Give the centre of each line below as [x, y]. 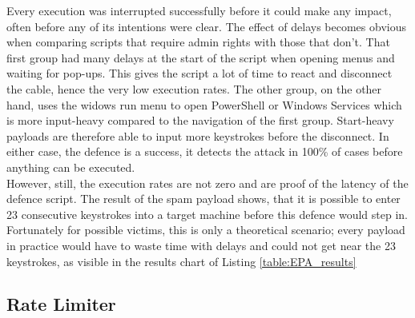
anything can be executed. [71, 167]
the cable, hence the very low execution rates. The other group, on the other [194, 88]
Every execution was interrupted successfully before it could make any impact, [199, 10]
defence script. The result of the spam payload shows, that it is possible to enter [203, 199]
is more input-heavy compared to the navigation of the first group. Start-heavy [200, 120]
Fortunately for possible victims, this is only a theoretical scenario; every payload [206, 230]
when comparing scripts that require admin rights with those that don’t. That [198, 42]
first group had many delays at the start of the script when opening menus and [201, 57]
